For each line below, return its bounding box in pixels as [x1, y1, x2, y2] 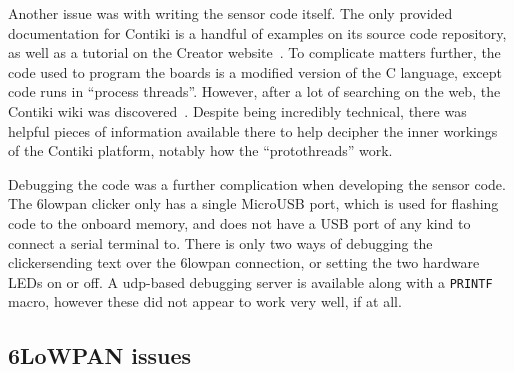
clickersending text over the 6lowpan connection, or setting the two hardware [8, 252, 480, 273]
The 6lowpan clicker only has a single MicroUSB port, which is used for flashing [8, 193, 499, 214]
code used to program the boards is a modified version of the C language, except [8, 61, 502, 82]
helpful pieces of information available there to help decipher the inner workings [8, 120, 498, 141]
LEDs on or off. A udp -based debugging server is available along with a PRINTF [8, 271, 493, 292]
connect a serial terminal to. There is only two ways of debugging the [8, 232, 433, 253]
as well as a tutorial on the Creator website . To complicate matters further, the [8, 42, 501, 63]
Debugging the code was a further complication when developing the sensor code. [8, 173, 506, 194]
